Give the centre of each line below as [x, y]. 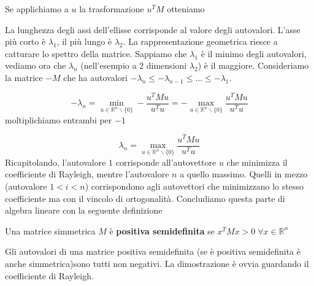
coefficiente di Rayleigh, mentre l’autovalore [87, 174]
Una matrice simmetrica [50, 230]
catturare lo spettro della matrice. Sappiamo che [96, 53]
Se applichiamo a [37, 9]
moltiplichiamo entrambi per [59, 119]
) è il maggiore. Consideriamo [253, 65]
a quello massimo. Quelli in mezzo [244, 174]
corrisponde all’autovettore [166, 162]
